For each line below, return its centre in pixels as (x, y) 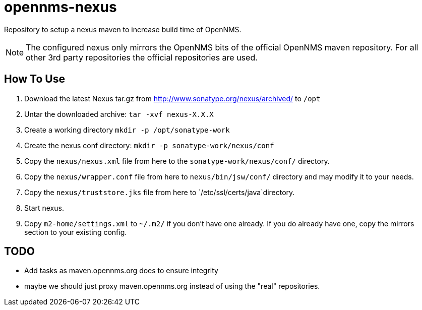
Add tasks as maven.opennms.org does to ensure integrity (121, 271)
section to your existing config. (76, 232)
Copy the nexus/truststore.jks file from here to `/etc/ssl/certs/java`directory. (160, 192)
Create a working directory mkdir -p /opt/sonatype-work (127, 130)
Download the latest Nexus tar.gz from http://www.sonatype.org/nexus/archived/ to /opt (172, 98)
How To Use (35, 79)
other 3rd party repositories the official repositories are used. (142, 57)
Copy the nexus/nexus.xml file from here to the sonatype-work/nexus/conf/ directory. (177, 161)
